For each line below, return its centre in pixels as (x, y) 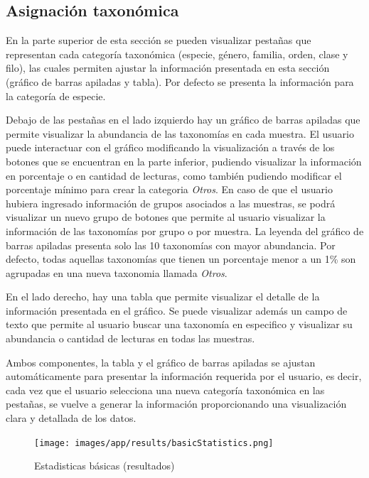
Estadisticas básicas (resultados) (105, 466)
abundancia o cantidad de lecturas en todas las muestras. (130, 338)
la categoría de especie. (56, 96)
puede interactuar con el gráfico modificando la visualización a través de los (170, 147)
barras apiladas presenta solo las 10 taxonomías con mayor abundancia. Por (171, 245)
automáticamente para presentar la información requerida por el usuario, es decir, (184, 376)
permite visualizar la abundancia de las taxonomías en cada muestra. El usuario (180, 133)
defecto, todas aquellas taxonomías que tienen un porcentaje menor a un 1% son (181, 259)
